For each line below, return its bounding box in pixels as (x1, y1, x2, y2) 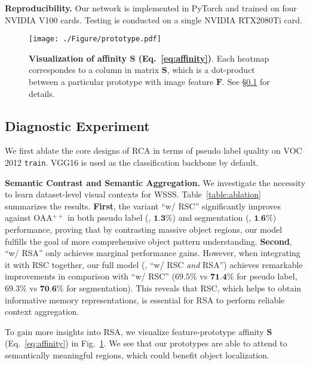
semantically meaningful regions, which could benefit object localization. (5, 348, 269, 361)
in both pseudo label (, (67, 211, 151, 224)
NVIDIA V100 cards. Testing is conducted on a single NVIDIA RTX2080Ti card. (5, 13, 302, 26)
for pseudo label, (237, 270, 297, 282)
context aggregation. (5, 305, 79, 318)
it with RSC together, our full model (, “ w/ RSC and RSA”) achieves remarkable (5, 258, 303, 270)
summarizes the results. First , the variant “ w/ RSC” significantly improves (5, 199, 281, 212)
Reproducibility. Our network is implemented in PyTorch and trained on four (5, 2, 297, 14)
